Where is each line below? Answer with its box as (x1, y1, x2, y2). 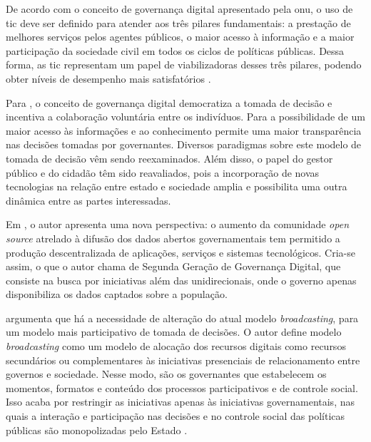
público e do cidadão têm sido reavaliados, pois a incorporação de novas (6, 165, 320, 180)
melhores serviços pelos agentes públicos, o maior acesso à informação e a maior (6, 29, 355, 44)
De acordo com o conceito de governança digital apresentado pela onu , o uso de (6, 1, 353, 16)
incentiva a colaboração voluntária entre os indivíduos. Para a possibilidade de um (6, 109, 365, 124)
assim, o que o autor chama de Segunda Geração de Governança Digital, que (6, 259, 341, 274)
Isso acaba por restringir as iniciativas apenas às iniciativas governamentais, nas (6, 394, 355, 409)
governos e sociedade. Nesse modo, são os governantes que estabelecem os (6, 366, 327, 381)
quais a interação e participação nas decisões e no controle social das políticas (6, 408, 345, 423)
